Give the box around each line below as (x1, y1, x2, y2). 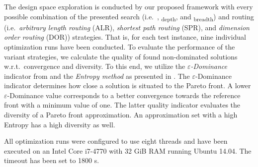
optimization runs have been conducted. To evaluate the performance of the (4, 41, 235, 52)
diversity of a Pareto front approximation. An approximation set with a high (4, 110, 238, 120)
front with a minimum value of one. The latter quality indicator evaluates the (4, 100, 241, 110)
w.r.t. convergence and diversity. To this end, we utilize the (4, 61, 185, 71)
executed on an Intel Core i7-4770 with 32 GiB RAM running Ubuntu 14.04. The (4, 145, 252, 156)
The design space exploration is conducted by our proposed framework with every (4, 1, 253, 11)
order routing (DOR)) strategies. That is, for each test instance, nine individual (4, 32, 246, 42)
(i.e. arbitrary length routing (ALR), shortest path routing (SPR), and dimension (4, 22, 250, 32)
